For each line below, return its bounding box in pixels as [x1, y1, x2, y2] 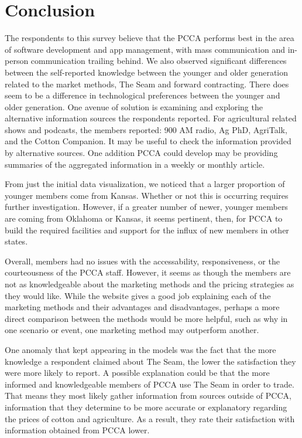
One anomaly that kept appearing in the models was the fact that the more [5, 343, 276, 355]
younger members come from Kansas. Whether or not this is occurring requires [5, 189, 289, 201]
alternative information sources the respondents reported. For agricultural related [5, 112, 297, 124]
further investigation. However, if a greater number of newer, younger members [5, 201, 288, 213]
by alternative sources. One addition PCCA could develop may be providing [5, 147, 278, 159]
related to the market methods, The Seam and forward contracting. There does [5, 77, 289, 90]
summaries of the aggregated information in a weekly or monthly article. [5, 158, 265, 170]
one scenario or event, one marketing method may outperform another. [5, 324, 259, 336]
